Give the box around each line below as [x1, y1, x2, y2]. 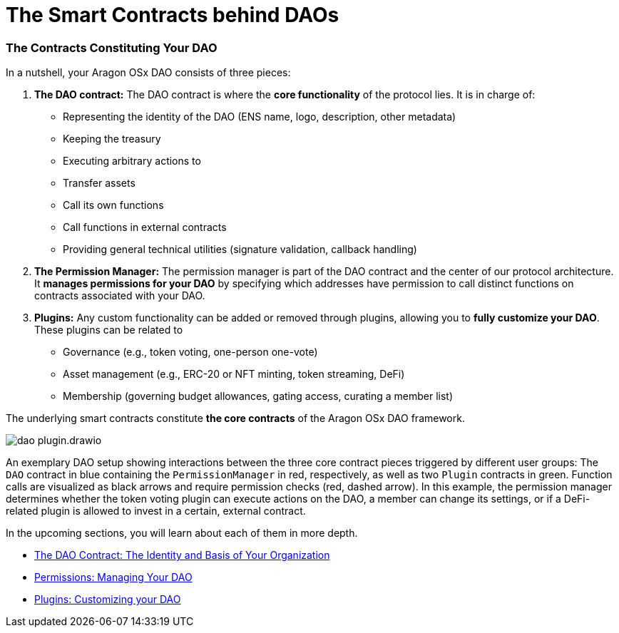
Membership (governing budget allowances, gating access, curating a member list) [63, 390, 454, 403]
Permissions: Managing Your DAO [34, 571, 193, 584]
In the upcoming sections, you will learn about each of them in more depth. [6, 527, 358, 540]
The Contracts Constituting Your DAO [6, 40, 218, 55]
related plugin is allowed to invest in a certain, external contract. [6, 505, 306, 518]
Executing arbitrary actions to [63, 155, 201, 168]
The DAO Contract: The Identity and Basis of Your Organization [34, 549, 330, 562]
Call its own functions [63, 199, 164, 212]
